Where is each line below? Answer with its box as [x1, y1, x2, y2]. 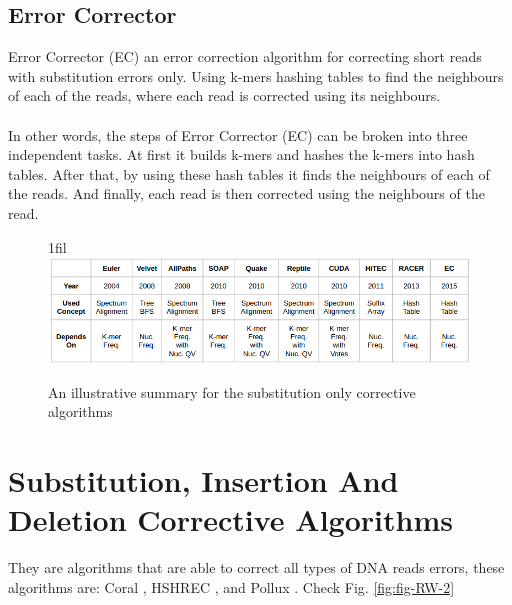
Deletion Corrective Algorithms [8, 499, 453, 540]
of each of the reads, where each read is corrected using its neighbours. [8, 85, 441, 106]
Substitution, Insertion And [8, 460, 399, 501]
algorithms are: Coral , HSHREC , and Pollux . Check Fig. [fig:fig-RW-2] [8, 576, 455, 597]
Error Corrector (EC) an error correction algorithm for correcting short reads [8, 46, 482, 67]
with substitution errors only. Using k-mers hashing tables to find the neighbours [8, 65, 504, 86]
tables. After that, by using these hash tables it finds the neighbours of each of [8, 163, 490, 184]
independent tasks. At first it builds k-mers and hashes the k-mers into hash [8, 144, 475, 165]
